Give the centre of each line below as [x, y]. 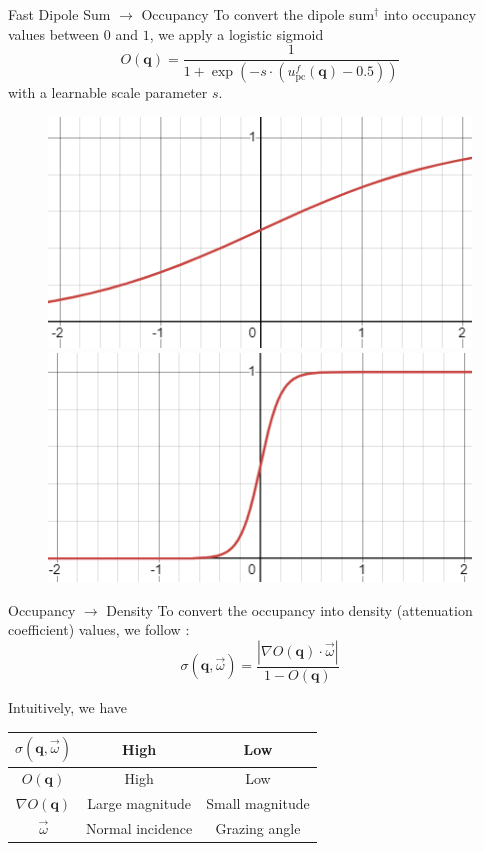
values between [54, 33]
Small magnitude [258, 803]
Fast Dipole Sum [59, 14]
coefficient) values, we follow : [99, 629]
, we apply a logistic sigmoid [236, 33]
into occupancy [430, 14]
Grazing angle [258, 827]
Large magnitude [139, 803]
